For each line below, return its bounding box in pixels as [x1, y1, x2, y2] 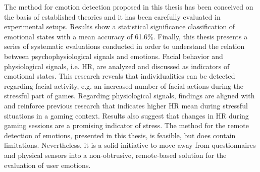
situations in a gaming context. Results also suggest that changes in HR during [4, 110, 249, 121]
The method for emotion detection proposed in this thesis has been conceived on [4, 2, 253, 12]
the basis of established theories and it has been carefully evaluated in [4, 11, 221, 22]
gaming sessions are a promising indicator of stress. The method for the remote [4, 120, 249, 131]
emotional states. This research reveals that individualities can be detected [4, 71, 235, 81]
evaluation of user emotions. [4, 159, 91, 170]
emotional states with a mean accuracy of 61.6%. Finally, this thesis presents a [4, 31, 248, 41]
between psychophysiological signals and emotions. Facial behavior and [4, 50, 223, 61]
